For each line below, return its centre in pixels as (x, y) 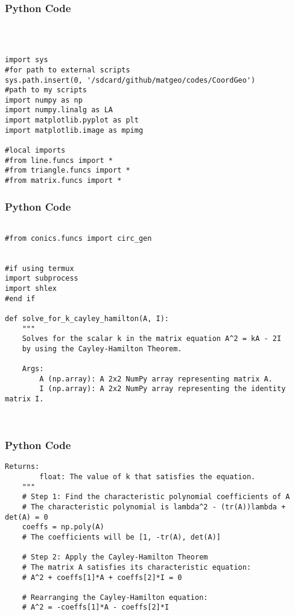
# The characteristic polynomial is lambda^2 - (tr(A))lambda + (154, 507)
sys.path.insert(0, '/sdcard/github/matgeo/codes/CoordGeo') (130, 80)
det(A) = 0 (27, 517)
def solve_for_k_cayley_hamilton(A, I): (87, 318)
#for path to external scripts (68, 70)
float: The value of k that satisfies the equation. (147, 476)
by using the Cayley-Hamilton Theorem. (102, 349)
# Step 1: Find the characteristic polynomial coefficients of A (156, 497)
